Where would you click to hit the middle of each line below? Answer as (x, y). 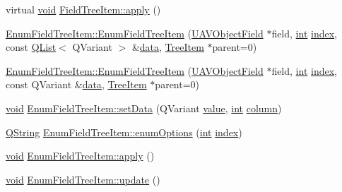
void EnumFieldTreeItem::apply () (80, 156)
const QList (31, 47)
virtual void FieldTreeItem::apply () (83, 9)
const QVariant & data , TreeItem (76, 84)
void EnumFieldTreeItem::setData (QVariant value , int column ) (144, 108)
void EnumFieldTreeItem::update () (83, 179)
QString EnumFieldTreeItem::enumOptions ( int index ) (124, 132)
